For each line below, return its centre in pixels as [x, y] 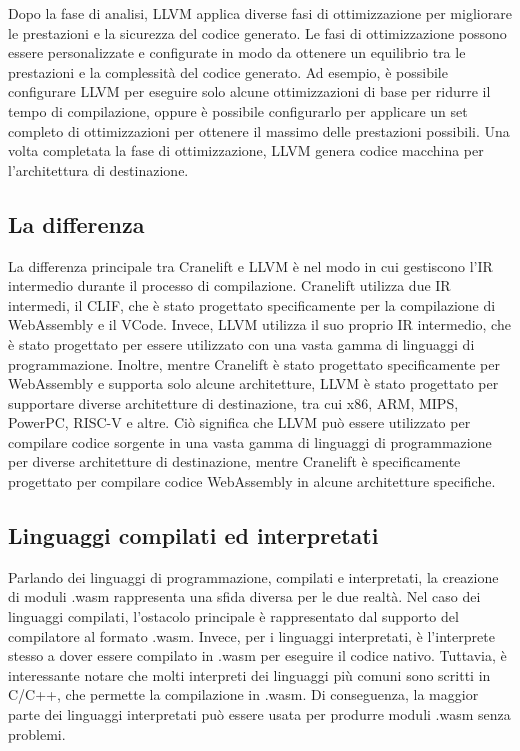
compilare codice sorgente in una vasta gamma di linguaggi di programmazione [250, 441]
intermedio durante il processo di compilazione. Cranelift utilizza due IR [229, 285]
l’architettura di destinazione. [98, 169]
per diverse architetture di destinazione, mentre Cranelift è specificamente [234, 461]
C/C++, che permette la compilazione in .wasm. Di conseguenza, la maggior [243, 694]
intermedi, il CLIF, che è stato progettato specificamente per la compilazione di [252, 304]
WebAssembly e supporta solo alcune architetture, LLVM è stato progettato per [253, 383]
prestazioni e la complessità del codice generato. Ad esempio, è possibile [228, 71]
